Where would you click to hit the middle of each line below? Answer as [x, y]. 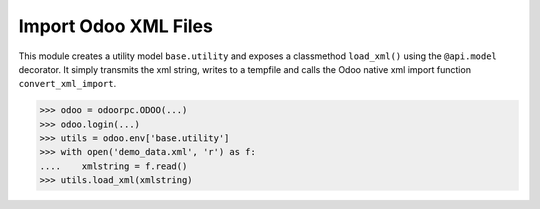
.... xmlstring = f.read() [113, 166]
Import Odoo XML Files [116, 26]
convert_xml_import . [67, 84]
